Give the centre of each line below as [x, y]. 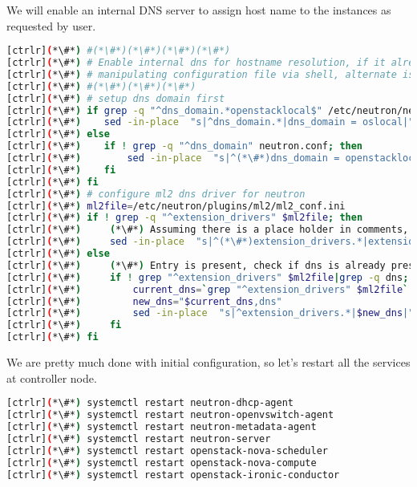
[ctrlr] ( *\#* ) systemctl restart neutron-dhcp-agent [150, 403]
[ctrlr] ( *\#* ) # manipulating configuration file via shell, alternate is [211, 74]
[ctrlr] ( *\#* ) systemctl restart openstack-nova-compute [162, 463]
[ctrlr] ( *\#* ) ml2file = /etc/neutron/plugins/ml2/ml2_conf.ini [176, 206]
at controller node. [52, 377]
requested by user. [51, 25]
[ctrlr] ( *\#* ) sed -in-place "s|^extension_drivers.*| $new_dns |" [211, 313]
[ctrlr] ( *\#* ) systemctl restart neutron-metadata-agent [162, 427]
